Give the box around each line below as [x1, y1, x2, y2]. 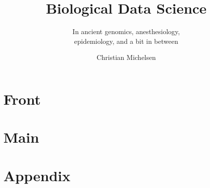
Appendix [3, 165, 71, 185]
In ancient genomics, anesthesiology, [72, 26, 180, 37]
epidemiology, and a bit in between [74, 36, 178, 46]
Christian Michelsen [96, 52, 156, 62]
